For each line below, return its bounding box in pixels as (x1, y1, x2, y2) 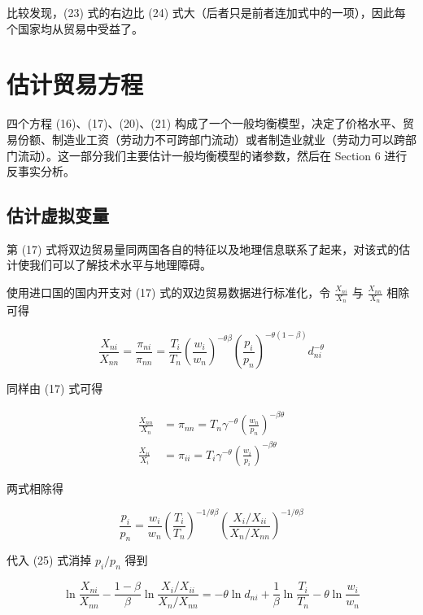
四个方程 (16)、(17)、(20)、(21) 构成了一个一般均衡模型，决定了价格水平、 (7, 115, 403, 132)
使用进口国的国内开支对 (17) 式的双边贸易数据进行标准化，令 (7, 284, 331, 301)
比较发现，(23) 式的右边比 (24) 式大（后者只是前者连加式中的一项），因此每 (7, 4, 406, 20)
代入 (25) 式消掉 (7, 552, 92, 569)
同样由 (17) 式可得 (7, 380, 103, 397)
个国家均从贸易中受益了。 (7, 20, 143, 37)
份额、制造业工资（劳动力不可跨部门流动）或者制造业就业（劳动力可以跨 (17, 130, 405, 147)
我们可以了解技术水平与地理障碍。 (28, 256, 211, 273)
